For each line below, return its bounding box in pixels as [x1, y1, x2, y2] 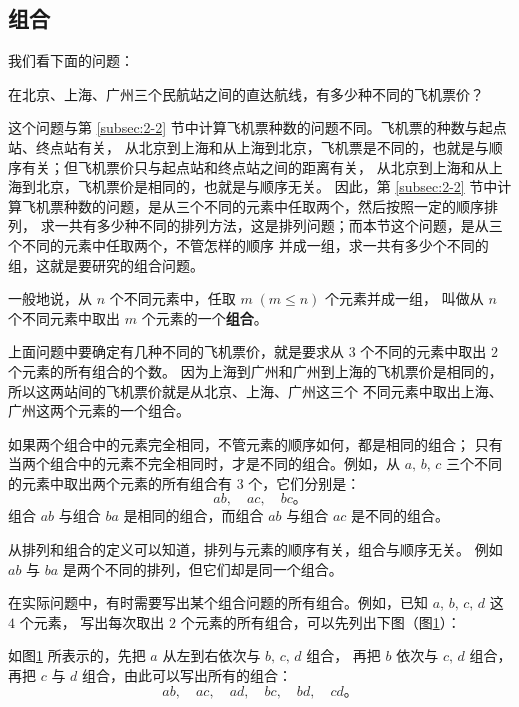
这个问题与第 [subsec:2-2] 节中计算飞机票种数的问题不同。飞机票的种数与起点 [8, 117, 507, 138]
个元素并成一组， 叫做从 [325, 288, 484, 309]
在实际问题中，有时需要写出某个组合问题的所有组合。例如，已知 [8, 592, 428, 613]
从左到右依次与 [162, 645, 261, 666]
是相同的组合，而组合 [123, 505, 264, 526]
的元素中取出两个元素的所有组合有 [8, 472, 232, 493]
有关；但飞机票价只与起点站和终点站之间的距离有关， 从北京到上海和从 [21, 156, 489, 177]
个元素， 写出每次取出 [19, 611, 165, 632]
